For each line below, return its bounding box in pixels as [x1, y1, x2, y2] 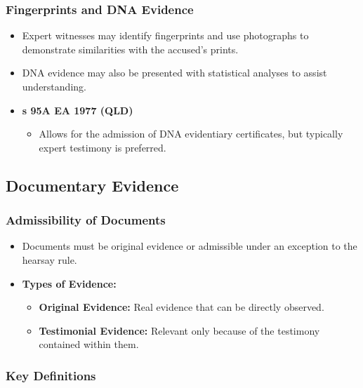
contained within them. [39, 337, 139, 352]
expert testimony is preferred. [39, 140, 166, 154]
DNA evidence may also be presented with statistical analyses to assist [22, 65, 327, 80]
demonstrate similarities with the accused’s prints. [22, 41, 239, 56]
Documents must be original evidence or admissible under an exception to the [22, 239, 357, 253]
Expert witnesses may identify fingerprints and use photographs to [22, 28, 309, 43]
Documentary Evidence [6, 174, 179, 196]
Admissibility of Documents [6, 211, 166, 229]
